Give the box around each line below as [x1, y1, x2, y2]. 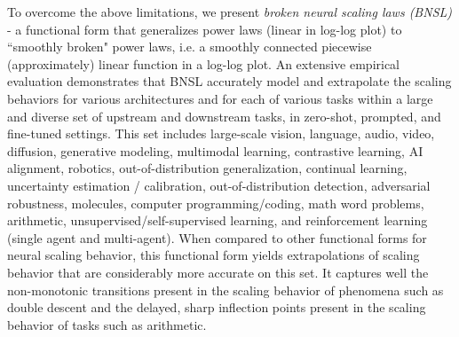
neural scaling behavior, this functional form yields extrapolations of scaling [7, 246, 420, 264]
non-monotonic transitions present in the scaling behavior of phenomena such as [7, 280, 444, 299]
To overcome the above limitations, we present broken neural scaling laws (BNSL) [7, 3, 453, 20]
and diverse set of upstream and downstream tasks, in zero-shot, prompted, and [7, 106, 441, 125]
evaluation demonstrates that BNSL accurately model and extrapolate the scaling [7, 72, 452, 90]
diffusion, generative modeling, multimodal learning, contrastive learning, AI [7, 141, 423, 160]
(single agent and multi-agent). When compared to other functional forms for [7, 228, 427, 247]
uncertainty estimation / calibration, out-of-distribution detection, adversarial [7, 176, 431, 194]
